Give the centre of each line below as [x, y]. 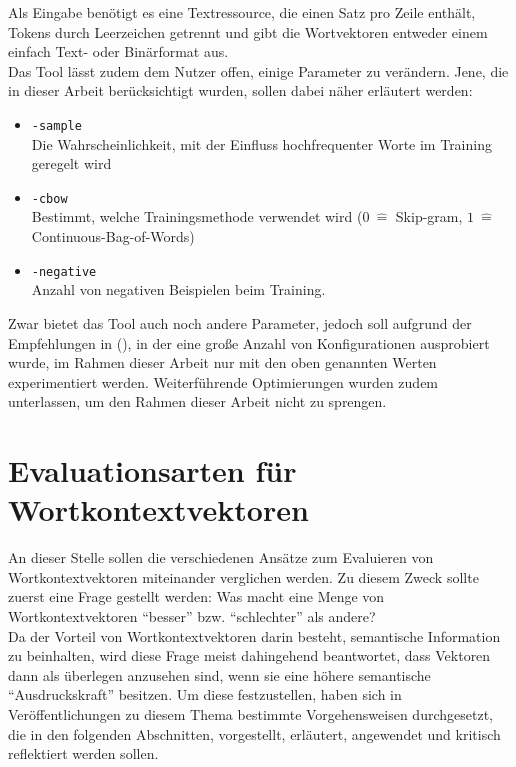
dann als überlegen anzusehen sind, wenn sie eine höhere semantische [219, 674]
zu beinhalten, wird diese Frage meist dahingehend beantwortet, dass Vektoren [249, 655]
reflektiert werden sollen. [83, 753]
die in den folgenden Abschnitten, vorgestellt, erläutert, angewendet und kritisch [254, 733]
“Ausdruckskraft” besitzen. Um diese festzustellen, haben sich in [205, 694]
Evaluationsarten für [152, 470]
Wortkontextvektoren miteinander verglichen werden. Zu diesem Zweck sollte [243, 576]
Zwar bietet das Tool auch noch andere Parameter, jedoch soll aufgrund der [240, 322]
